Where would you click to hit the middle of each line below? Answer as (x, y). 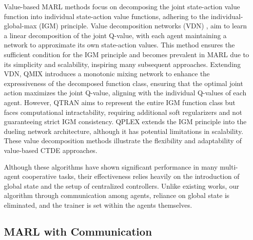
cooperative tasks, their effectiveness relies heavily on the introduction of (131, 176)
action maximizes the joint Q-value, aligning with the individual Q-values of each (125, 93)
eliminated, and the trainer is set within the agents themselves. (98, 205)
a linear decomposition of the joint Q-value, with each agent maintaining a (115, 35)
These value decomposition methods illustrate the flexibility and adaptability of (123, 141)
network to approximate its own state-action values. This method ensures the (119, 45)
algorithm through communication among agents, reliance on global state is (117, 195)
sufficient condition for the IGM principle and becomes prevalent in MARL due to (126, 54)
